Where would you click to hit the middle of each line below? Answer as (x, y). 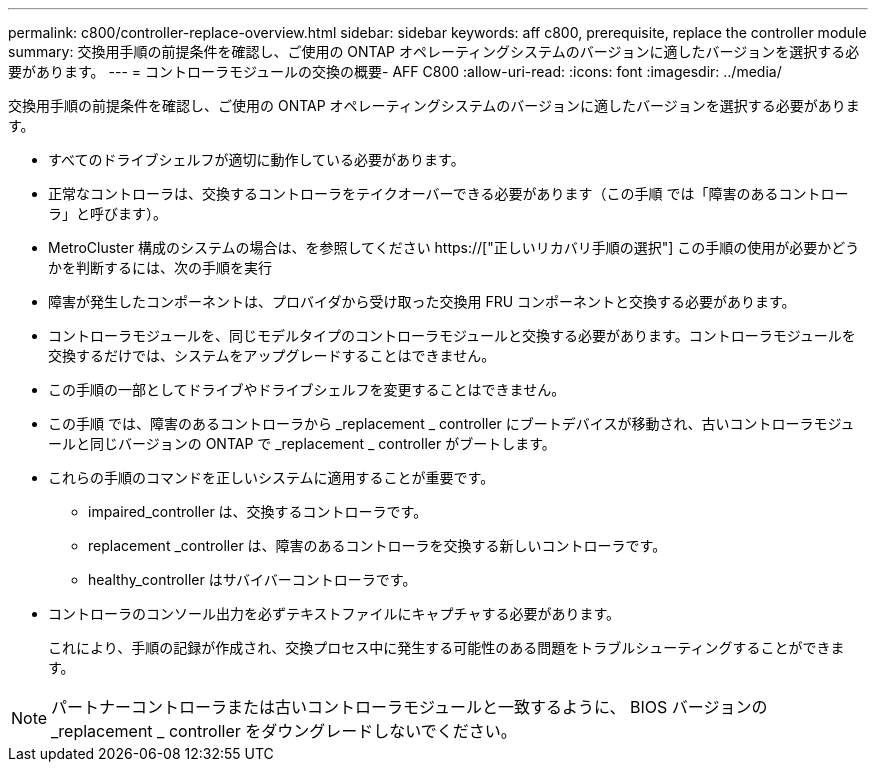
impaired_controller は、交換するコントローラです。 (258, 511)
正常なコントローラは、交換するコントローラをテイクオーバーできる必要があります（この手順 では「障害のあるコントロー (448, 193)
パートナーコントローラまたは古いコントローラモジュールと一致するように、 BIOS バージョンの (409, 707)
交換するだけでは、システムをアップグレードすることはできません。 (272, 355)
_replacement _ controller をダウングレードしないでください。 (284, 731)
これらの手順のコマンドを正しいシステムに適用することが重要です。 (271, 477)
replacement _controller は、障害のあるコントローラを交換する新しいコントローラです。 (377, 545)
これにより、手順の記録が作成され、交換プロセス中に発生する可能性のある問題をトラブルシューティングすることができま (446, 647)
